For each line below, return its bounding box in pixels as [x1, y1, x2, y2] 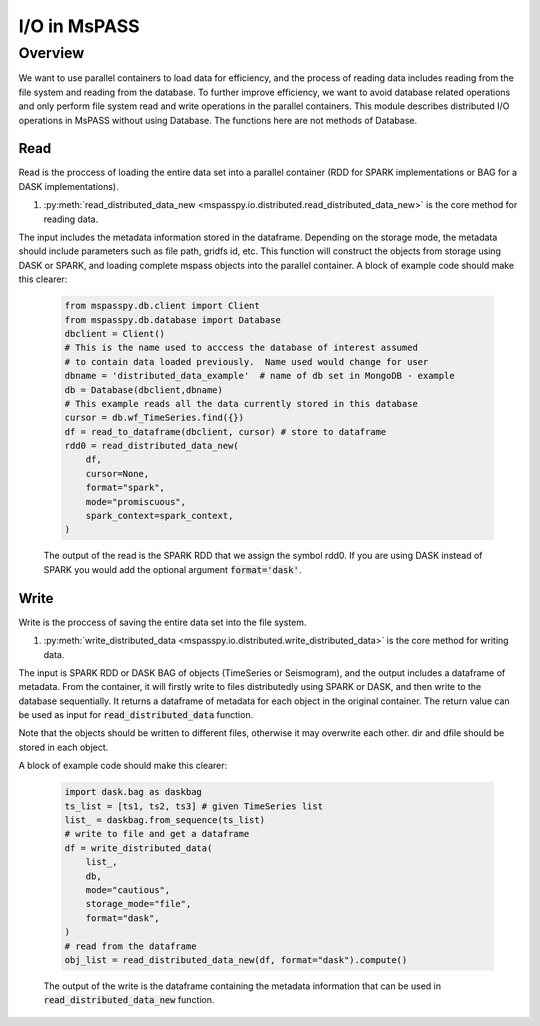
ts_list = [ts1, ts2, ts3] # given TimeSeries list [64, 800, 324, 812]
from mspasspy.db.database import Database [64, 314, 282, 325]
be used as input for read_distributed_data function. [18, 709, 254, 721]
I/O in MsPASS [18, 15, 140, 37]
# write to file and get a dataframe [64, 828, 250, 840]
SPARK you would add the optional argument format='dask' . [43, 563, 302, 575]
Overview [18, 44, 85, 62]
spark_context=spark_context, [85, 510, 234, 522]
